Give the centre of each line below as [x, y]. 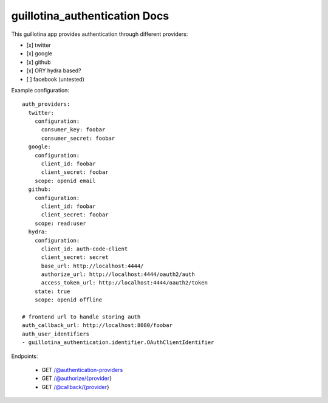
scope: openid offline [68, 300]
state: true [52, 291]
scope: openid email [65, 181]
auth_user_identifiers [56, 334]
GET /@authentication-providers [82, 370]
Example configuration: [40, 90]
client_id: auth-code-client [84, 249]
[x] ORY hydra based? [54, 71]
